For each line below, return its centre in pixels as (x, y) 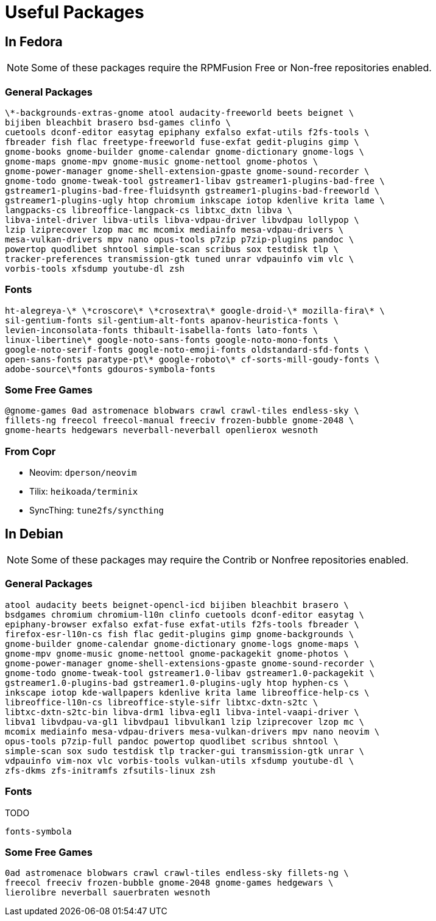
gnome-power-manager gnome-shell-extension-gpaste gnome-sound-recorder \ (187, 171)
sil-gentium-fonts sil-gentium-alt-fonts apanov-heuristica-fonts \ (172, 320)
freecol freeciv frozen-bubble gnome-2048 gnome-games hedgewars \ (169, 883)
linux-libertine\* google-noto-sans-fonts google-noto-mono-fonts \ (172, 340)
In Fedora (34, 41)
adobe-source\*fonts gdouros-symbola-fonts (110, 369)
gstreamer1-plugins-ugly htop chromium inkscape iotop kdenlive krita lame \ (195, 200)
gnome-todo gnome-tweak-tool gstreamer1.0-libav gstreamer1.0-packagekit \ (190, 673)
